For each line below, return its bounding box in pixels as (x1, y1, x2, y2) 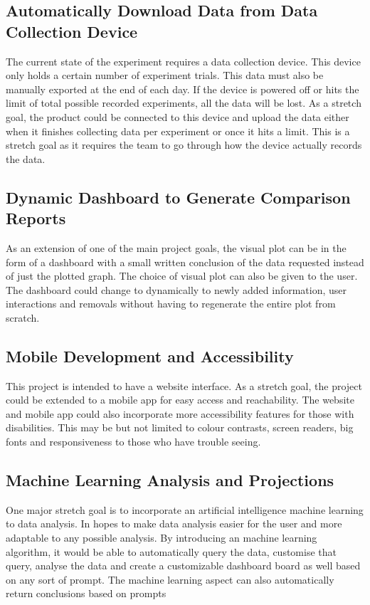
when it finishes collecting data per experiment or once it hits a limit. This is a (6, 123, 350, 138)
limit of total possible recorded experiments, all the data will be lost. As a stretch (6, 95, 361, 110)
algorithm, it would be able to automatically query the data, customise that (6, 544, 337, 559)
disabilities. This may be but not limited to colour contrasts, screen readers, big (6, 420, 354, 435)
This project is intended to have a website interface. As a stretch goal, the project (6, 378, 362, 393)
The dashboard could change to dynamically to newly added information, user (6, 282, 347, 297)
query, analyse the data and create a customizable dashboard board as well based (6, 558, 361, 573)
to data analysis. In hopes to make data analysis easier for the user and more (6, 516, 342, 531)
